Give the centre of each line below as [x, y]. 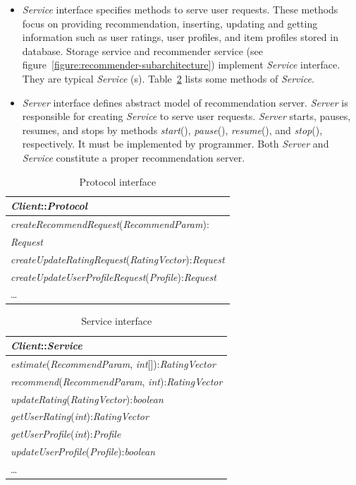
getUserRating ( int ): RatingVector [80, 416]
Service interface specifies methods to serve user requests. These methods [180, 9]
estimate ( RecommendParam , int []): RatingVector [113, 363]
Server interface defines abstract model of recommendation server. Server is [185, 102]
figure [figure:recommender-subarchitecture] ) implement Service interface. [181, 65]
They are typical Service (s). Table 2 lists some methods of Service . [168, 78]
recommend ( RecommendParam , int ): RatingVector [117, 381]
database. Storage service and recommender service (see [142, 50]
